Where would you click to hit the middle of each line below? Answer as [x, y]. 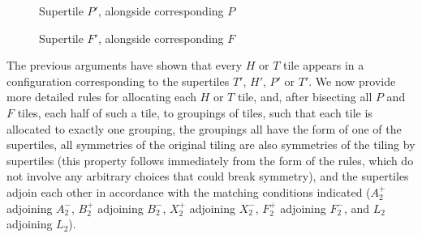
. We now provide [352, 81]
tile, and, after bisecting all [305, 97]
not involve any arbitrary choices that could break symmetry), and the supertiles [208, 176]
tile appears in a [324, 65]
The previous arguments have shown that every [125, 65]
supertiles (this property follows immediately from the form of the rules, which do [210, 160]
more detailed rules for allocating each [101, 97]
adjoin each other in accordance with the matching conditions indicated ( [189, 191]
